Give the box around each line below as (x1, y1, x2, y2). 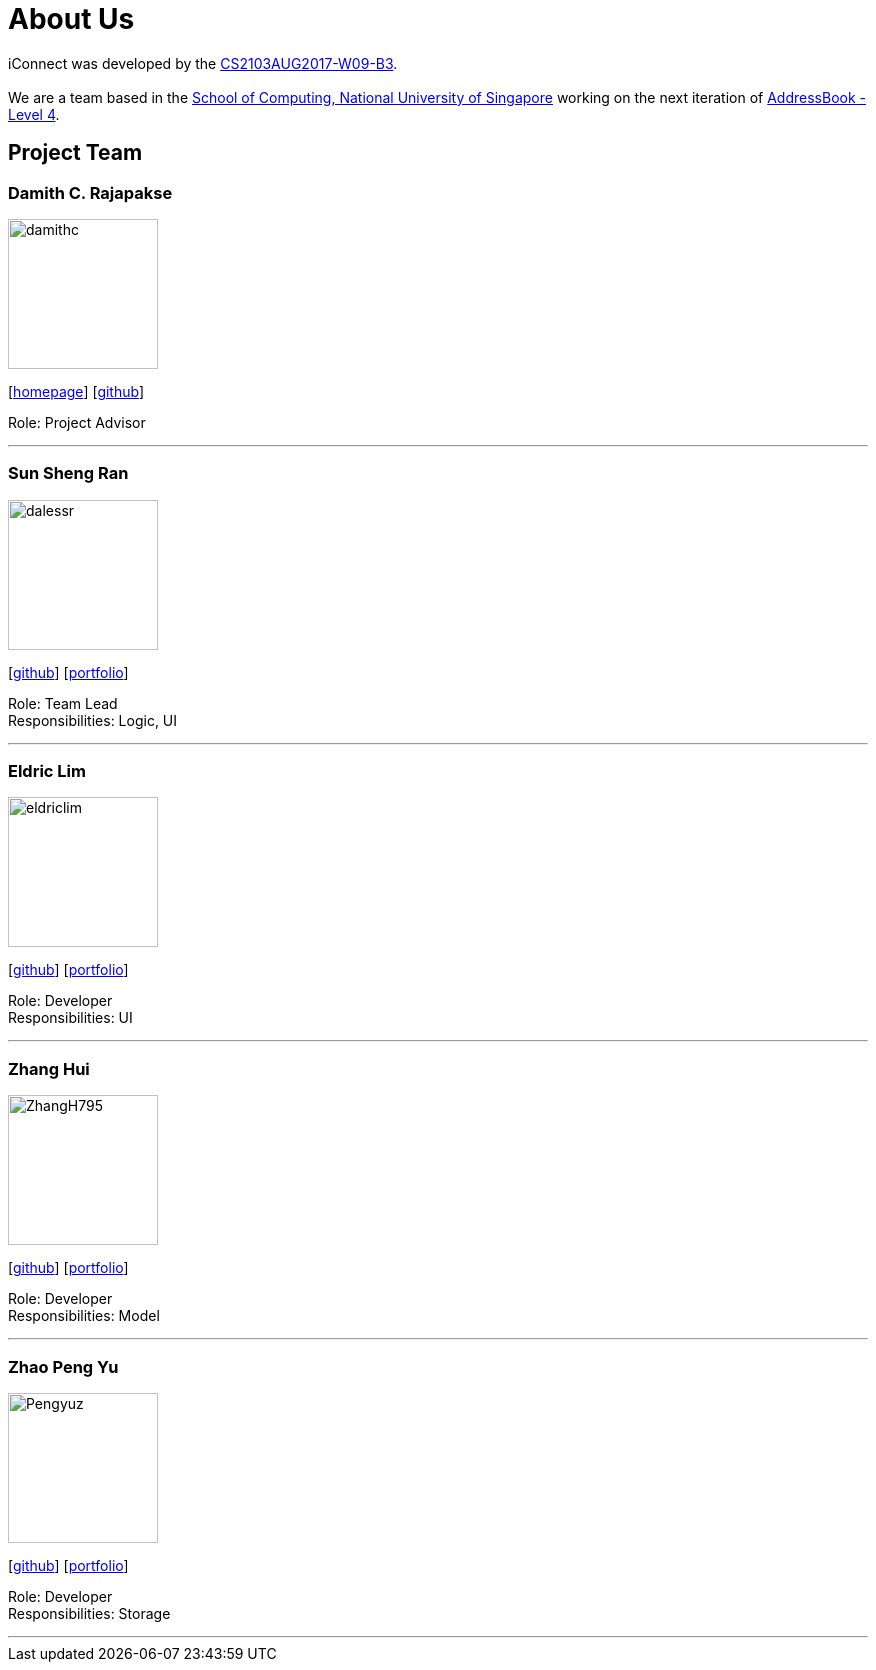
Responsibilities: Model (8, 1307, 160, 1325)
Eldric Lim (8, 761, 86, 782)
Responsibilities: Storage (8, 1604, 171, 1622)
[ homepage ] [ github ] (8, 382, 145, 400)
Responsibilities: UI (8, 1009, 133, 1027)
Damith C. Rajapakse (8, 182, 173, 203)
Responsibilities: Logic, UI (8, 711, 178, 729)
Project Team (8, 140, 143, 166)
